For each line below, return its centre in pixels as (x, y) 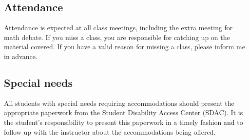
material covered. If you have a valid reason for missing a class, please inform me (124, 47)
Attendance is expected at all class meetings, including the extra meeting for (118, 28)
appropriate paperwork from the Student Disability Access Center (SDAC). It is (124, 112)
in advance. (21, 56)
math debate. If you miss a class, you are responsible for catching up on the (117, 37)
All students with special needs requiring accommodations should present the (119, 103)
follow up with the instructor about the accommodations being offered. (110, 131)
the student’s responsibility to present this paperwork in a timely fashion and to (124, 122)
